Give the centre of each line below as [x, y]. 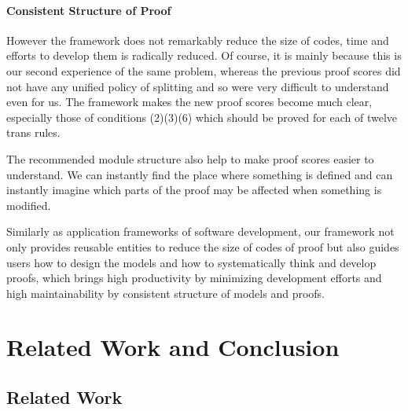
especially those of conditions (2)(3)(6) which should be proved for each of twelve [202, 117]
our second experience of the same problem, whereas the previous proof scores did [204, 70]
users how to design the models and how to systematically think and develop [191, 262]
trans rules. [33, 132]
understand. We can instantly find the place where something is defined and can [200, 174]
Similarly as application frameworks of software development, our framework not [200, 231]
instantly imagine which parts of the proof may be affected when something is [194, 190]
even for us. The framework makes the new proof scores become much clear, [189, 102]
